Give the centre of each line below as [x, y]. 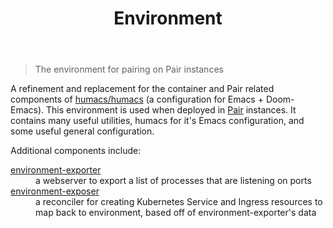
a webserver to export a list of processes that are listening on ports [173, 181]
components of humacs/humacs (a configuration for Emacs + [137, 99]
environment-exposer [55, 191]
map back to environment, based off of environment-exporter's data [176, 213]
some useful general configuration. [82, 131]
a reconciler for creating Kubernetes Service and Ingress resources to [179, 202]
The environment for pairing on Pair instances [129, 69]
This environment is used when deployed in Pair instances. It [171, 110]
